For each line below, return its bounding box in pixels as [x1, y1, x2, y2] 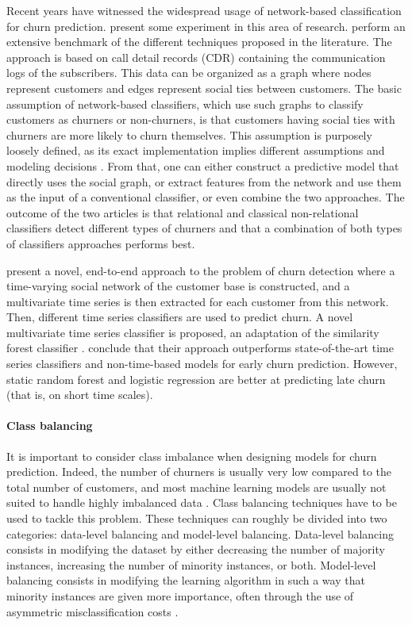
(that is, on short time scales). [6, 386, 153, 403]
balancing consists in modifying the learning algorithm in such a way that [6, 572, 365, 589]
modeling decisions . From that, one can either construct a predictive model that [6, 157, 399, 174]
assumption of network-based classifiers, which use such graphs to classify [6, 95, 364, 112]
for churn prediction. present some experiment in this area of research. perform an [6, 17, 406, 34]
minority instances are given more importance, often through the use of [6, 587, 354, 604]
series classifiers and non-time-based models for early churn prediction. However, [6, 355, 398, 372]
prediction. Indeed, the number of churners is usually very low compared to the [6, 463, 392, 480]
